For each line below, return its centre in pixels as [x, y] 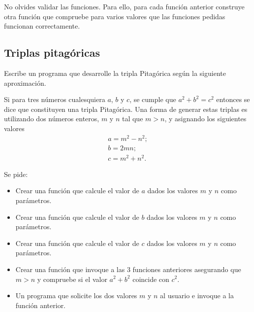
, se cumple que [153, 99]
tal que [132, 119]
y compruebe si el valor [72, 279]
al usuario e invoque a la [197, 295]
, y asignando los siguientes [206, 119]
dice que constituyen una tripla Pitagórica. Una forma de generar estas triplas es [126, 109]
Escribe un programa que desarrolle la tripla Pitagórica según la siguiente [115, 73]
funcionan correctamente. [42, 26]
